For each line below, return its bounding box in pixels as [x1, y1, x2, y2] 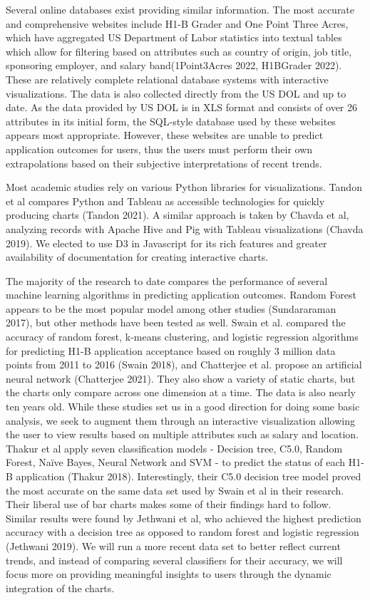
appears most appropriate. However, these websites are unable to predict [6, 128, 324, 143]
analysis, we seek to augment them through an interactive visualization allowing [6, 413, 355, 428]
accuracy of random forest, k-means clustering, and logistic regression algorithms [6, 329, 359, 344]
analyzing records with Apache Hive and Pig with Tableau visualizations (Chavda [6, 221, 364, 236]
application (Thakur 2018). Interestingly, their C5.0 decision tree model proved [16, 469, 361, 483]
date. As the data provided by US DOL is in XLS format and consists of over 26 [6, 100, 358, 115]
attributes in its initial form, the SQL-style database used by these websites [6, 113, 336, 128]
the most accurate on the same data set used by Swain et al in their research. [6, 482, 344, 497]
